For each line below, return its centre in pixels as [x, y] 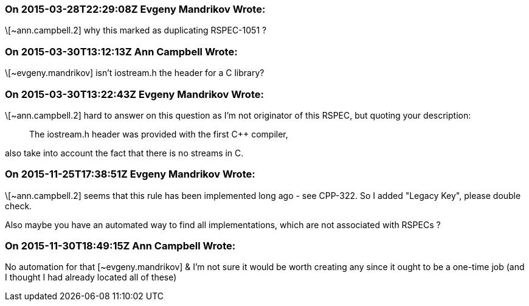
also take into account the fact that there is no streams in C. [124, 153]
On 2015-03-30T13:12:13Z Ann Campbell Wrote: [121, 51]
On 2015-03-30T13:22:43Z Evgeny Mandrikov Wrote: [134, 94]
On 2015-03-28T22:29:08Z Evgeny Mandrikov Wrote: [135, 9]
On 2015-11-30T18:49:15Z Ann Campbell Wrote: [120, 246]
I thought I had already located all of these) [91, 277]
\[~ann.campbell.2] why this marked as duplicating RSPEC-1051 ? [136, 30]
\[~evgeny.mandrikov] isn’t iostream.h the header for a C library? [135, 73]
